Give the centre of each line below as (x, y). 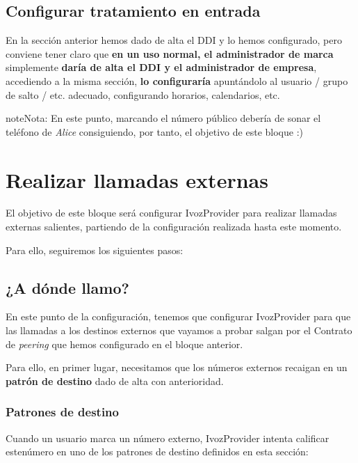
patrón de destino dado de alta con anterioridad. (115, 380)
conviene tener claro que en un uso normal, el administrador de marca (170, 53)
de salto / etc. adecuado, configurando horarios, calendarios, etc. (143, 94)
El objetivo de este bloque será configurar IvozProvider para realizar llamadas (171, 213)
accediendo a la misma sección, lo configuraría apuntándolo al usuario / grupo (177, 80)
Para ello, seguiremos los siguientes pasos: (95, 250)
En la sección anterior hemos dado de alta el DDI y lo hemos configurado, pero (174, 40)
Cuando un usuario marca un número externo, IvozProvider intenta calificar (168, 438)
